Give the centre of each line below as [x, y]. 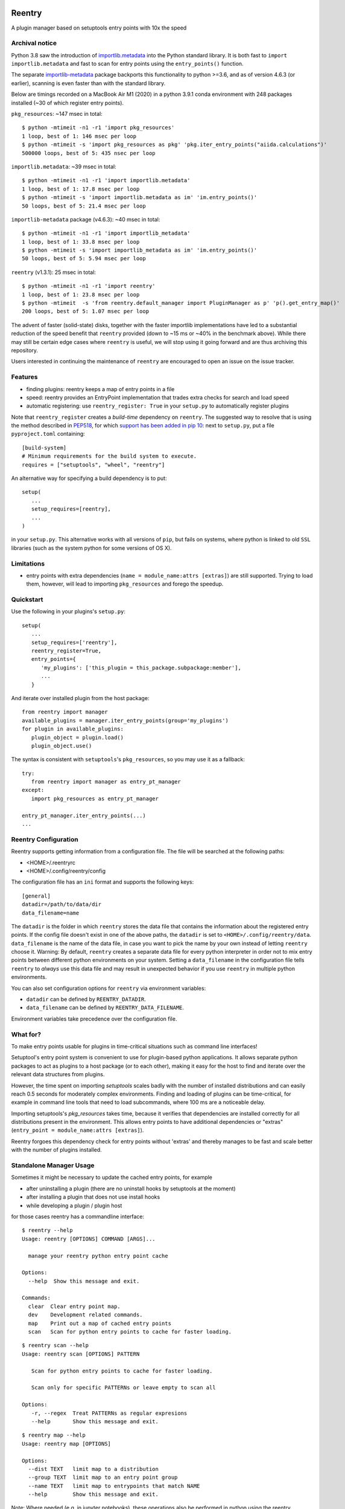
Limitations [28, 563]
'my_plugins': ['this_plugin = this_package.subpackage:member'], [141, 668]
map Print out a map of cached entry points [100, 1323]
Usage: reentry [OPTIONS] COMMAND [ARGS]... [89, 1239]
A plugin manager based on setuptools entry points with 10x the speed [99, 28]
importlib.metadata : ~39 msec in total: [64, 167]
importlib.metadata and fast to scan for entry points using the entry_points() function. [127, 64]
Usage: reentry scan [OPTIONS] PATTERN [81, 1354]
